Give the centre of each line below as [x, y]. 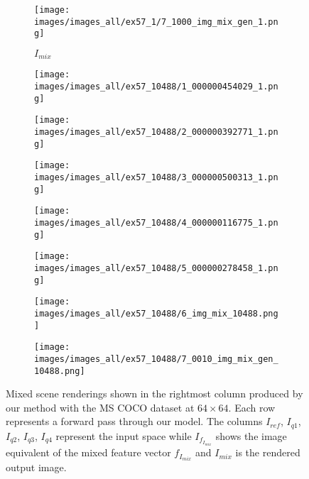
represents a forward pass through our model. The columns [134, 421]
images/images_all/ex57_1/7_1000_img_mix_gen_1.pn [156, 22]
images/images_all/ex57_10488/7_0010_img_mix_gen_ [156, 359]
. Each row [252, 407]
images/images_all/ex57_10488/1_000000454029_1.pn [156, 87]
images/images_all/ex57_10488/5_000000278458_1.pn [156, 268]
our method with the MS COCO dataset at [100, 407]
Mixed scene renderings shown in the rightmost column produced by [154, 393]
